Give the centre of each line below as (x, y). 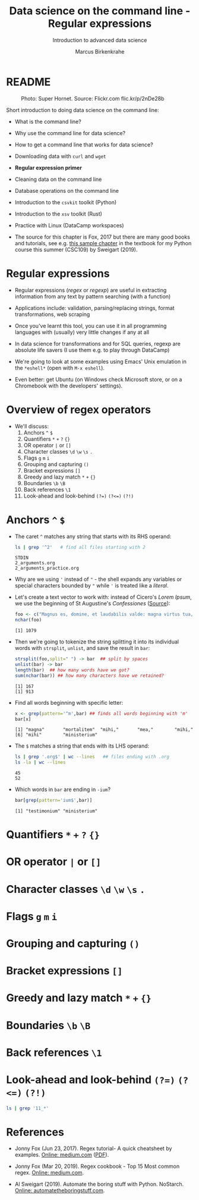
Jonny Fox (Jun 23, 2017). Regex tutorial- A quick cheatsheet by (93, 1149)
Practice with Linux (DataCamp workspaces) (69, 225)
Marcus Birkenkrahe (100, 51)
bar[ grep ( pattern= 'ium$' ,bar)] (53, 801)
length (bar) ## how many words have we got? (72, 670)
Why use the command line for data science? (70, 133)
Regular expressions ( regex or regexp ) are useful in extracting (91, 290)
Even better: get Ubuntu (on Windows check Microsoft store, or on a (98, 379)
